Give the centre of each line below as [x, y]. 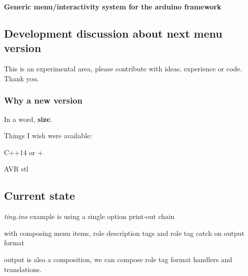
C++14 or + [24, 152]
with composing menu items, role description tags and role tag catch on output [124, 233]
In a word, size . [28, 119]
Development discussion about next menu [113, 33]
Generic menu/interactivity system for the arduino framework [113, 6]
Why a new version [43, 100]
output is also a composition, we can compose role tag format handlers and [118, 259]
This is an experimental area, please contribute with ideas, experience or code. [123, 69]
